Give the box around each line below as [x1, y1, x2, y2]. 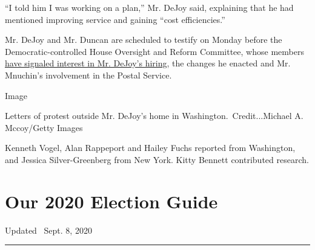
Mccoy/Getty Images [5, 121, 83, 133]
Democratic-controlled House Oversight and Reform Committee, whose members [5, 45, 304, 57]
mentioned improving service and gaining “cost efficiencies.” [5, 13, 225, 25]
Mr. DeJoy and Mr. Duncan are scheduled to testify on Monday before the [5, 33, 282, 46]
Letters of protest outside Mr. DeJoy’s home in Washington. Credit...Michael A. [5, 109, 303, 122]
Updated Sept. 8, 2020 [5, 223, 92, 236]
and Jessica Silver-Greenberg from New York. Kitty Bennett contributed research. [5, 153, 309, 165]
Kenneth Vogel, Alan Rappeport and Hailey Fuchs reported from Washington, [5, 141, 296, 154]
